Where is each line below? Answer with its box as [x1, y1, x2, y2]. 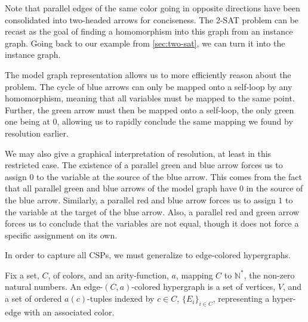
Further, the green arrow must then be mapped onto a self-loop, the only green [5, 103, 294, 116]
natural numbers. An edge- [5, 280, 103, 293]
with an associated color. [23, 305, 115, 318]
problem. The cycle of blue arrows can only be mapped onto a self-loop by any [5, 80, 292, 92]
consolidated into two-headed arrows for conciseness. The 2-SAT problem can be [5, 13, 299, 26]
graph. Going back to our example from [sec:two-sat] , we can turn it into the [5, 36, 285, 49]
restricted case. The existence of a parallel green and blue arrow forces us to [5, 159, 283, 171]
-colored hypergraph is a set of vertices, [131, 280, 276, 293]
